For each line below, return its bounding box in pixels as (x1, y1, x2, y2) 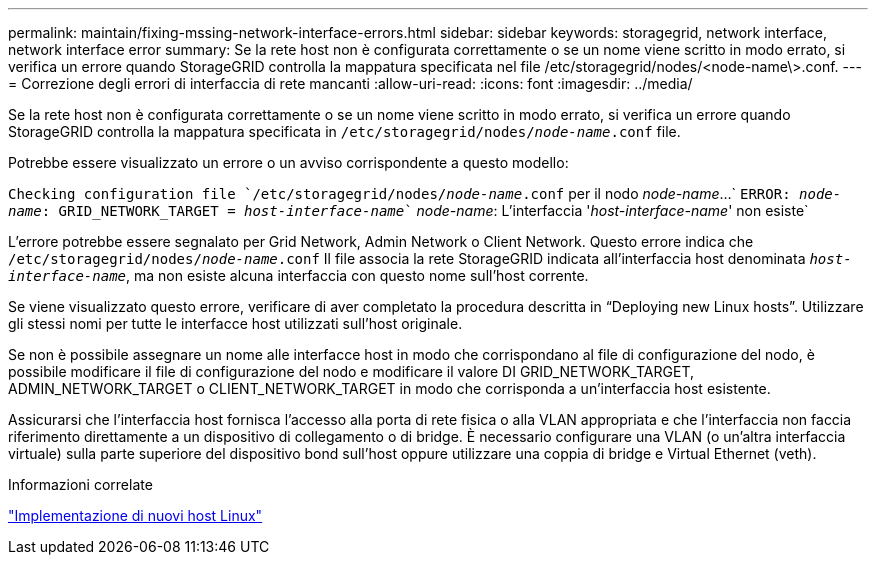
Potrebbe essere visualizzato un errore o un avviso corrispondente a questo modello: (8, 154, 569, 171)
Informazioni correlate (8, 476, 153, 493)
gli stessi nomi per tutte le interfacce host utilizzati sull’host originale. (8, 315, 463, 332)
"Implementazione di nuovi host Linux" (8, 507, 263, 524)
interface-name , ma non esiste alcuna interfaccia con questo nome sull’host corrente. (8, 267, 589, 284)
